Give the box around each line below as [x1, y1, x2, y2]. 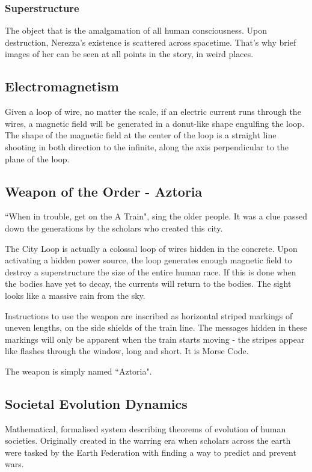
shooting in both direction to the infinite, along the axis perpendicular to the [5, 140, 289, 153]
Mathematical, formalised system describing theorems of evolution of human [5, 422, 286, 435]
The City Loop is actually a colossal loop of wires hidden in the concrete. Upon [5, 242, 298, 254]
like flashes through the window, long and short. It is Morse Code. [5, 345, 249, 357]
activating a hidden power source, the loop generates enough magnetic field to [5, 254, 292, 266]
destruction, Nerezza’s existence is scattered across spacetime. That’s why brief [5, 35, 296, 48]
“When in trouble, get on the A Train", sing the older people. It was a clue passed [5, 210, 308, 222]
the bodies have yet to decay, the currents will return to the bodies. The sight [5, 277, 292, 290]
